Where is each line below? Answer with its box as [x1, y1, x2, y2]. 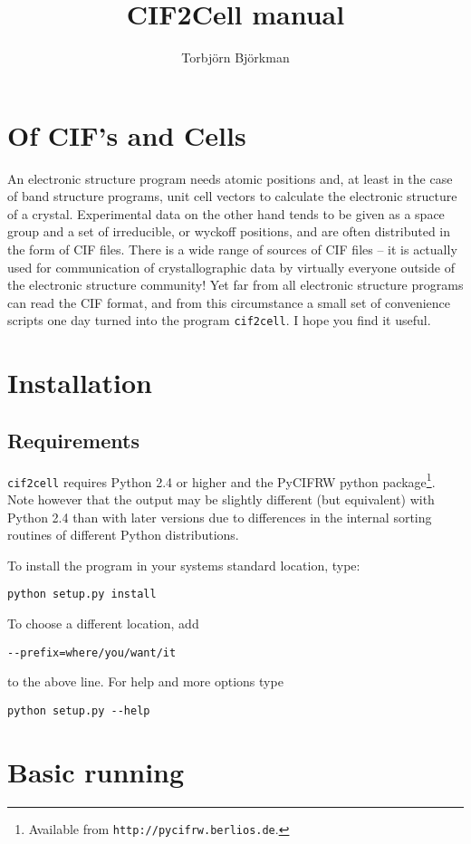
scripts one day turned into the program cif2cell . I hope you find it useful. [7, 311, 431, 330]
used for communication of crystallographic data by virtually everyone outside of [7, 257, 455, 276]
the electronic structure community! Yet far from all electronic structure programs [7, 275, 464, 294]
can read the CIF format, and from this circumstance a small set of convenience [7, 293, 451, 312]
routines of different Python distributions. [7, 525, 239, 544]
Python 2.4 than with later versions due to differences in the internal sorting [7, 507, 432, 526]
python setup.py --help [7, 704, 150, 717]
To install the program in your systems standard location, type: [7, 555, 360, 574]
